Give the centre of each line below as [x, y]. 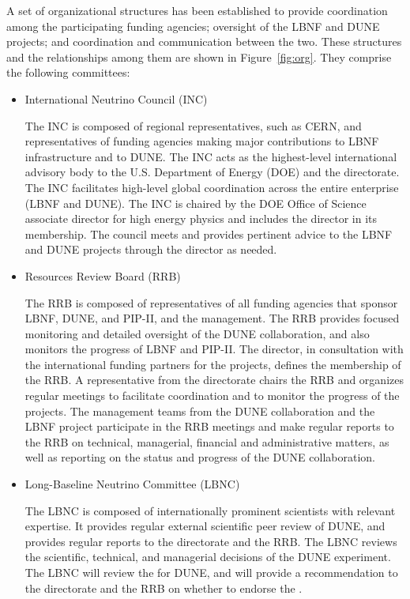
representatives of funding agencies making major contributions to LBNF [202, 141]
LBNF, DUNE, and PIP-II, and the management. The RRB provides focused [212, 318]
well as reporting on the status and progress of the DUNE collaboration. [200, 457]
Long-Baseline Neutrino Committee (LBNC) [132, 484]
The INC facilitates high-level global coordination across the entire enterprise [212, 187]
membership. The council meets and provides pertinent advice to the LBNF [209, 234]
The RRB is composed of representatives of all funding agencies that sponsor [211, 302]
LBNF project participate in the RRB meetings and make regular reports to [209, 426]
